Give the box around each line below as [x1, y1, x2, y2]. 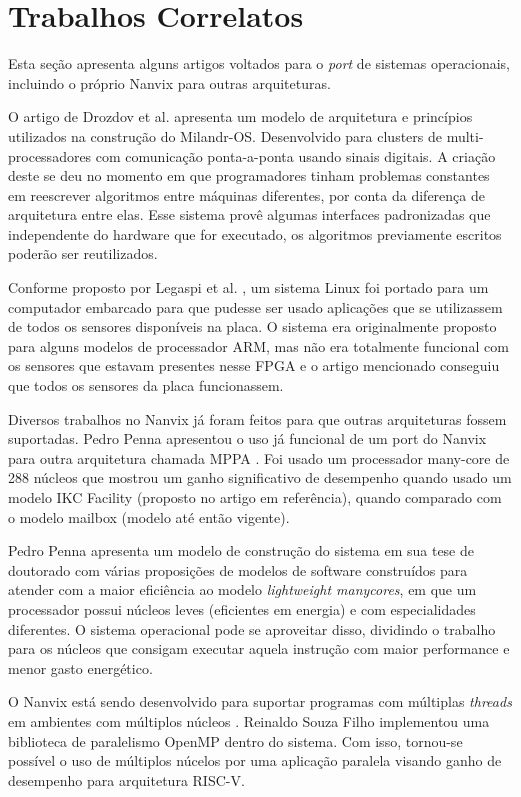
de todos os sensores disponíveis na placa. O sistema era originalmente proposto [8, 316, 497, 337]
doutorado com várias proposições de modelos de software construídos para [8, 559, 468, 580]
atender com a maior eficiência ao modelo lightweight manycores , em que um [8, 579, 477, 600]
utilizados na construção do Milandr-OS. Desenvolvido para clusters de [8, 125, 442, 146]
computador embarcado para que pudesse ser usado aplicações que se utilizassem [8, 296, 503, 317]
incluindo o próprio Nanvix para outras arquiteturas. [8, 72, 331, 93]
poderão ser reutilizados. [8, 243, 158, 264]
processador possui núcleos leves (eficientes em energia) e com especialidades [8, 598, 476, 619]
